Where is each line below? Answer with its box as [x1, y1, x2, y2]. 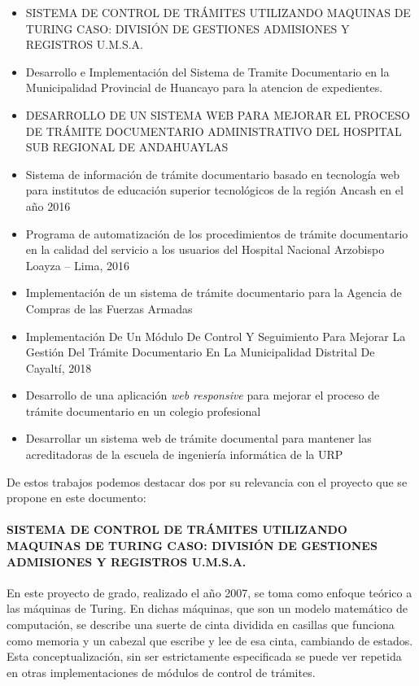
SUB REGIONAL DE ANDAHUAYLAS [25, 138, 229, 155]
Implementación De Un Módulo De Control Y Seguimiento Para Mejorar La [25, 327, 406, 344]
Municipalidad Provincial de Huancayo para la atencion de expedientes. [25, 79, 383, 96]
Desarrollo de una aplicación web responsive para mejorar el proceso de [25, 387, 380, 404]
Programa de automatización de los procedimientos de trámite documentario [25, 225, 408, 242]
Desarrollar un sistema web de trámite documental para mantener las [25, 430, 372, 447]
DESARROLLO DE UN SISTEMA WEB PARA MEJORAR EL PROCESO [25, 106, 410, 123]
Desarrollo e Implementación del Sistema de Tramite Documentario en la [25, 63, 390, 80]
